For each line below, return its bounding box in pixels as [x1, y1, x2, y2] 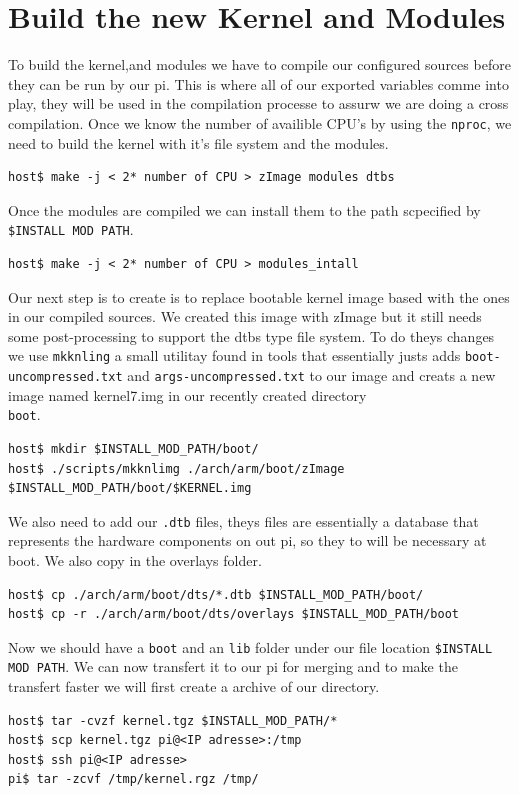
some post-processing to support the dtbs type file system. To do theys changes [8, 325, 495, 346]
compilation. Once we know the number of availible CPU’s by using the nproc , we [8, 112, 512, 133]
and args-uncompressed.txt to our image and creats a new [127, 365, 496, 386]
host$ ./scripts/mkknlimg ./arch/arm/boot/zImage [8, 461, 345, 476]
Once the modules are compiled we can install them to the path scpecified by [8, 199, 481, 220]
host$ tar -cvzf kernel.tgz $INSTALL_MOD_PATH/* [8, 713, 338, 728]
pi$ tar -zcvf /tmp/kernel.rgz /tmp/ [8, 772, 259, 787]
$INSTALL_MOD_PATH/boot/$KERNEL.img [8, 481, 252, 496]
